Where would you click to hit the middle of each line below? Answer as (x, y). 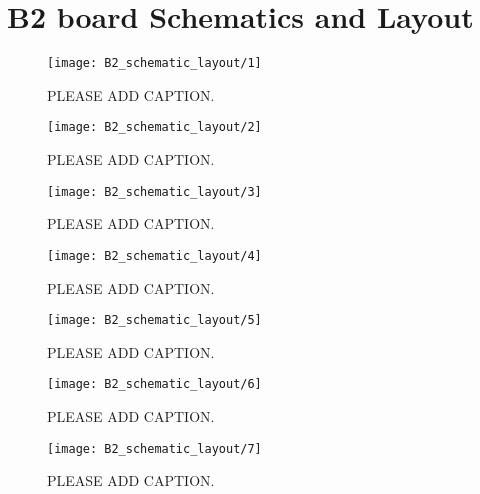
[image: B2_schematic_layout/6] (154, 384)
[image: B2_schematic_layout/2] (154, 127)
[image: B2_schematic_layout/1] (154, 63)
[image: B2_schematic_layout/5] (154, 320)
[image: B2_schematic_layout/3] (154, 191)
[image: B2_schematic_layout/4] (154, 255)
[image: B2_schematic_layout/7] (154, 448)
